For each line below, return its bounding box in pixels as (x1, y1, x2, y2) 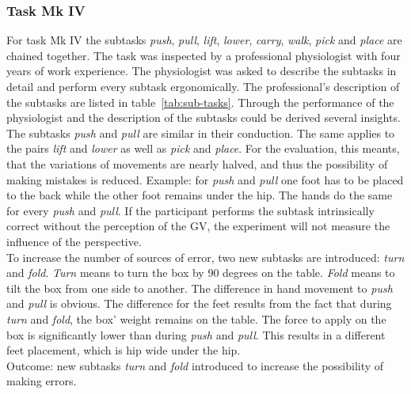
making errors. (6, 373, 77, 389)
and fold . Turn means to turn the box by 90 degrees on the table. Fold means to (6, 264, 395, 281)
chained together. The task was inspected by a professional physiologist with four (6, 47, 401, 63)
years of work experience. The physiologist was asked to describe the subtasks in (6, 63, 397, 79)
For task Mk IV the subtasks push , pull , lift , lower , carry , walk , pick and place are (6, 32, 402, 48)
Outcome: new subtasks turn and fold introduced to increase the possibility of (6, 357, 384, 373)
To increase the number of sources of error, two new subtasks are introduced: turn (6, 248, 405, 265)
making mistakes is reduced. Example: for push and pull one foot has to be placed (6, 171, 404, 188)
